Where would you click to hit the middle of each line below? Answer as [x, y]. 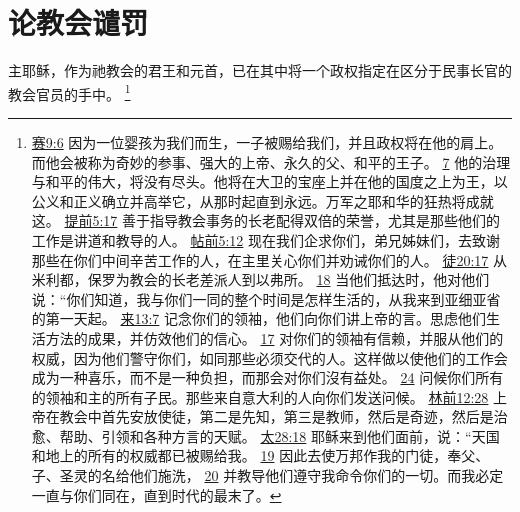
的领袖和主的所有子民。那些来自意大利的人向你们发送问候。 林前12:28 [260, 396]
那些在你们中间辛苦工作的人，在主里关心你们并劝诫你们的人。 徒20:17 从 [269, 259]
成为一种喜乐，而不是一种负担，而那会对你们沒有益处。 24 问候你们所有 [267, 377]
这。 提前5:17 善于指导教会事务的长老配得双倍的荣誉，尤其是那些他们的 [266, 220]
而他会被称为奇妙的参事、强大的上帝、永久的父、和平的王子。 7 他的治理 [271, 161]
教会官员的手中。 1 [69, 92]
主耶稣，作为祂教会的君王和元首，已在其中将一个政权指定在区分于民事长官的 [260, 70]
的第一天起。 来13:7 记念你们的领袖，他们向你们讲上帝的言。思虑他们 [259, 318]
